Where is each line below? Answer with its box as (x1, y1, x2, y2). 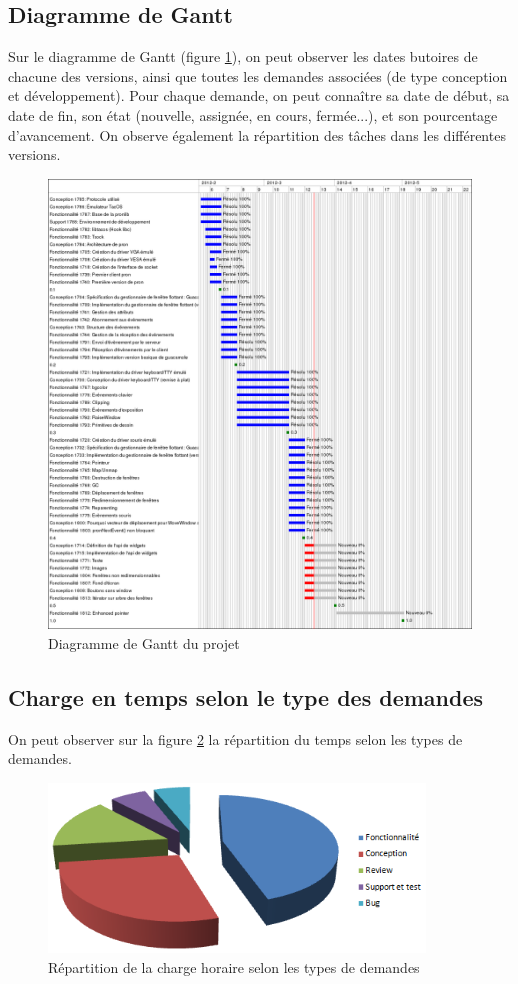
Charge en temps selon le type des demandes (8, 681, 483, 712)
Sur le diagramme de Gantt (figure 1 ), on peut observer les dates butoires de (8, 46, 478, 67)
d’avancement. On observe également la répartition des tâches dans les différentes (8, 124, 506, 145)
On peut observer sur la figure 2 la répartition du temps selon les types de (8, 728, 463, 749)
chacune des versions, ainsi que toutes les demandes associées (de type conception (8, 65, 508, 86)
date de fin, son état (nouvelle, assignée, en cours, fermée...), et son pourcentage (8, 104, 498, 125)
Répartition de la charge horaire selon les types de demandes (48, 956, 420, 977)
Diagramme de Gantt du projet (48, 632, 240, 653)
